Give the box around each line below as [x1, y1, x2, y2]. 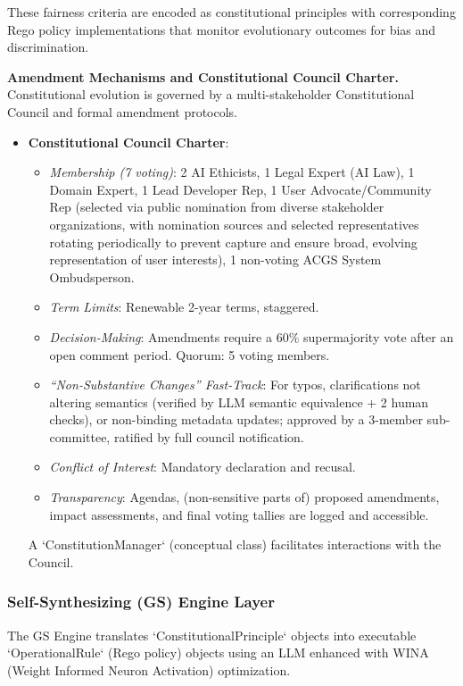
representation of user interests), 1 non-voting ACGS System [49, 250, 382, 269]
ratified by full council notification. [113, 427, 304, 446]
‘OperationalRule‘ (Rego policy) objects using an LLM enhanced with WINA [7, 643, 429, 662]
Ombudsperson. [49, 267, 135, 286]
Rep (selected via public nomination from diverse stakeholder [49, 197, 384, 216]
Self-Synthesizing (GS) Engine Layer [7, 590, 275, 613]
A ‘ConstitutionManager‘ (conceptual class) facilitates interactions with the [28, 535, 442, 554]
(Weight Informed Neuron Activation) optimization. [7, 660, 291, 679]
